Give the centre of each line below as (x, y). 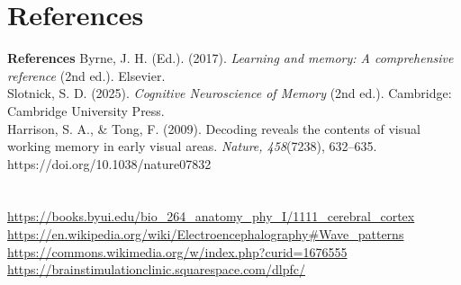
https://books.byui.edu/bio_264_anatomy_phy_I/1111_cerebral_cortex (211, 216)
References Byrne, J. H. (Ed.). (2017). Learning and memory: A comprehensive (230, 58)
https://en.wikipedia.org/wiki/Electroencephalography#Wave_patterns (206, 234)
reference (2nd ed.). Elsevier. (86, 75)
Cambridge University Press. (86, 110)
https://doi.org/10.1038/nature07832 (109, 163)
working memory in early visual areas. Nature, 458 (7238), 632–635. (192, 146)
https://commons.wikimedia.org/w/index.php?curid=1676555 (177, 251)
